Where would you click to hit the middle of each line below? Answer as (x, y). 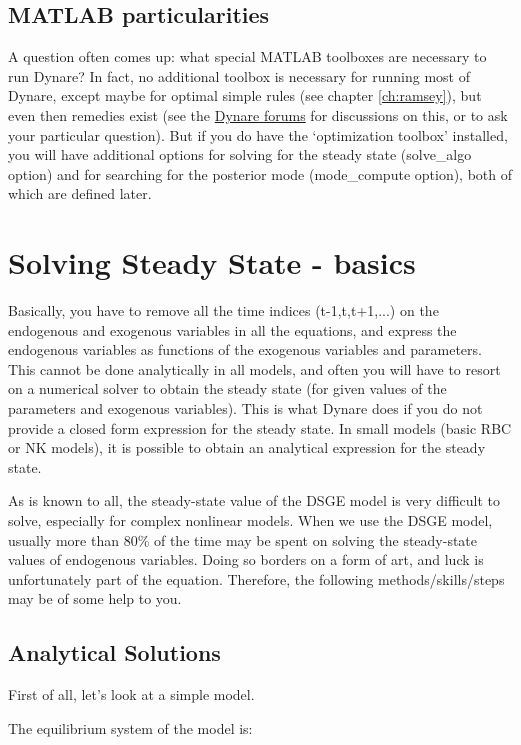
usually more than (63, 539)
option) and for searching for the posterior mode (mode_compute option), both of (260, 173)
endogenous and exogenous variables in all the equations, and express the (232, 329)
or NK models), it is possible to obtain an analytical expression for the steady (247, 447)
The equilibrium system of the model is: (130, 727)
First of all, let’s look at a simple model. (131, 694)
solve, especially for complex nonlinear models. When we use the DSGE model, (250, 520)
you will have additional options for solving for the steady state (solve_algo (240, 154)
